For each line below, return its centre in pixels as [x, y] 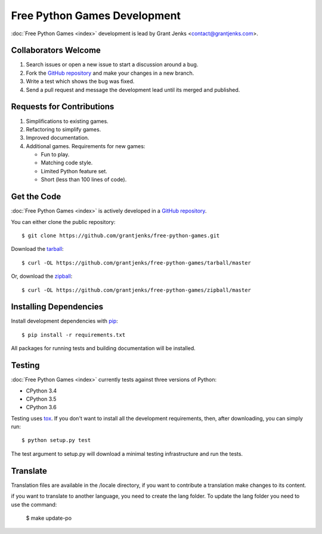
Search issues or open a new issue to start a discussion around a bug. [112, 65]
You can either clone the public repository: [63, 222]
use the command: [34, 504]
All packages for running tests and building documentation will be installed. [103, 348]
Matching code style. [67, 163]
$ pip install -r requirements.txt [74, 335]
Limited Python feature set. [74, 171]
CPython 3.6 [41, 407]
